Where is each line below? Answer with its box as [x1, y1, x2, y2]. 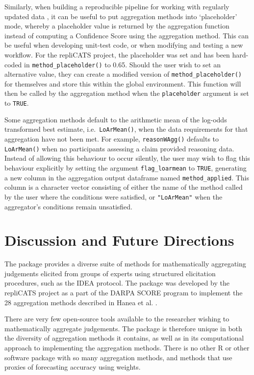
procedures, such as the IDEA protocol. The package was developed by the [4, 278, 229, 288]
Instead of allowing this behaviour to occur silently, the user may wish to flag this [4, 153, 250, 163]
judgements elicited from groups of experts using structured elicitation [4, 268, 216, 278]
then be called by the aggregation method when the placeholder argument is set [4, 88, 249, 98]
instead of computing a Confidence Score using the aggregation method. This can [4, 30, 249, 40]
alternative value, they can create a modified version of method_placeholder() [4, 69, 242, 79]
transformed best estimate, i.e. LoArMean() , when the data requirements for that [4, 124, 248, 134]
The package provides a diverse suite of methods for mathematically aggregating [4, 259, 246, 269]
